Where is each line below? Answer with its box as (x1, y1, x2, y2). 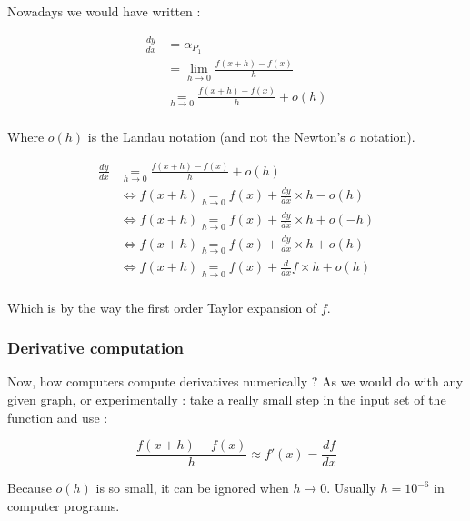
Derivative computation (7, 336, 185, 359)
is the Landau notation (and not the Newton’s (87, 126, 345, 145)
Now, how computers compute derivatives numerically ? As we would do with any (7, 372, 464, 391)
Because (7, 478, 52, 497)
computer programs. (7, 496, 120, 515)
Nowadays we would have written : (7, 2, 201, 20)
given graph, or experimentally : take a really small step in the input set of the (7, 390, 446, 408)
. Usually (326, 478, 376, 497)
